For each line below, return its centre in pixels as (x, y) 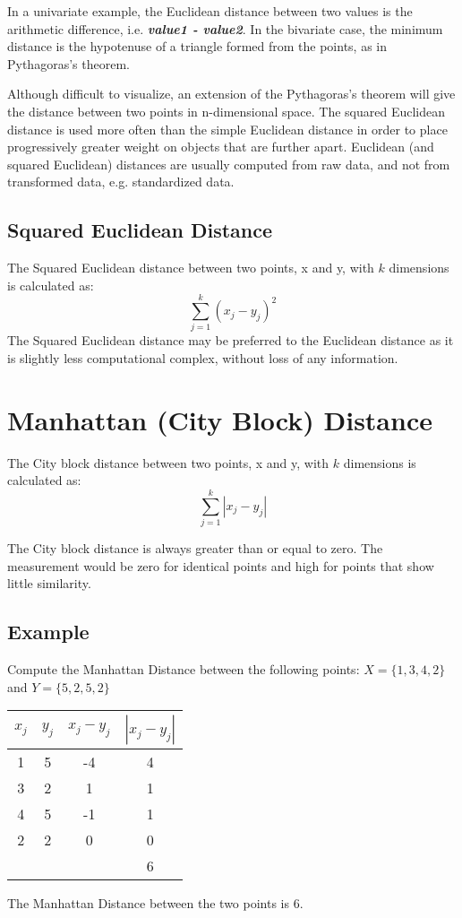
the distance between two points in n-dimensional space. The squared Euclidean (227, 111)
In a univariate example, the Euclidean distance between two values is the (210, 11)
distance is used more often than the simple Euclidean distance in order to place (227, 129)
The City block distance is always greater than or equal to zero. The (195, 548)
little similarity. (49, 583)
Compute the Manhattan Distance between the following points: (184, 669)
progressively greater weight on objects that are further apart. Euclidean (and (221, 147)
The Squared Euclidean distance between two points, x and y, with (191, 268)
